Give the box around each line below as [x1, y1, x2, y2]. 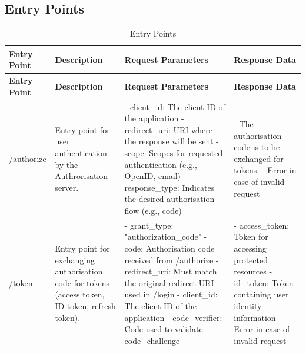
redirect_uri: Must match [124, 265, 217, 277]
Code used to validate [124, 323, 203, 335]
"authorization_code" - [124, 230, 207, 243]
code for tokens [55, 276, 110, 289]
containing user [234, 288, 289, 300]
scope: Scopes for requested [124, 147, 223, 159]
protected [234, 253, 268, 266]
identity [234, 300, 262, 312]
